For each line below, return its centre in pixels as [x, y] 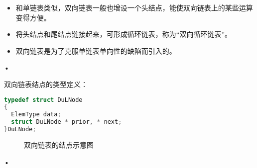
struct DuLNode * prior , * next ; [66, 122]
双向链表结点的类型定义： [46, 84]
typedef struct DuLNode [43, 100]
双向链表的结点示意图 [59, 144]
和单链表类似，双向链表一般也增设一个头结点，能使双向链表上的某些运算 [134, 7]
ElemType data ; [36, 115]
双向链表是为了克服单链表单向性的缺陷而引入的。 [96, 50]
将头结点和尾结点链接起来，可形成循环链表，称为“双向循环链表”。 [124, 34]
